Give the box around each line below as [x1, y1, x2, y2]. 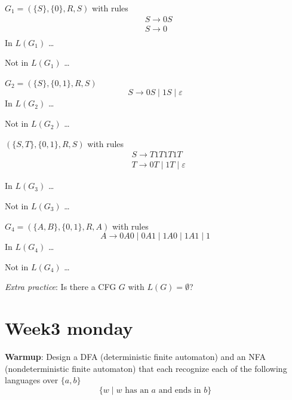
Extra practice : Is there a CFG [5, 280, 116, 293]
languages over [5, 374, 59, 386]
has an [125, 386, 149, 395]
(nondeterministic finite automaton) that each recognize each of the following [5, 362, 287, 374]
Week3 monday [5, 316, 133, 340]
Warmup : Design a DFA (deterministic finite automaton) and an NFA [5, 350, 266, 362]
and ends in [158, 386, 201, 395]
